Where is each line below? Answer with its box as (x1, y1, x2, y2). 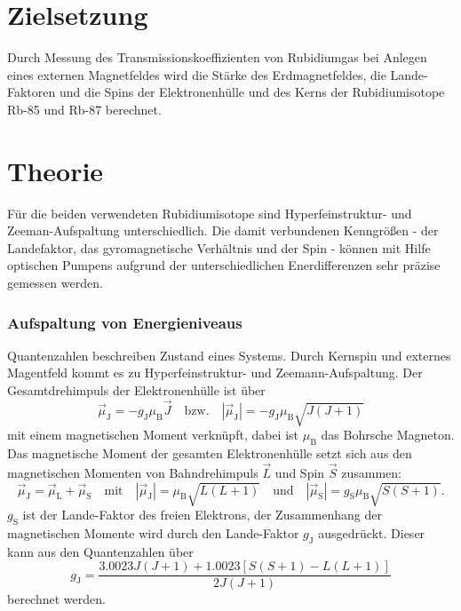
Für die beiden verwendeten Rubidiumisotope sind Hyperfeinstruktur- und (7, 203, 412, 222)
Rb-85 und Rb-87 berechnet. (7, 99, 162, 118)
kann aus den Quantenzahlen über (7, 542, 194, 560)
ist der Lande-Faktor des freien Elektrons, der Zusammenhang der (22, 504, 383, 523)
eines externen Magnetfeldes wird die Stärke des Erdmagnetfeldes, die (7, 65, 386, 83)
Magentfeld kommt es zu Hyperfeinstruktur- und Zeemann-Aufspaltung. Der (7, 363, 423, 382)
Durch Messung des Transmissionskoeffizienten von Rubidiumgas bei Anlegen (7, 48, 427, 67)
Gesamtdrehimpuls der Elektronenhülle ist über (7, 381, 266, 399)
